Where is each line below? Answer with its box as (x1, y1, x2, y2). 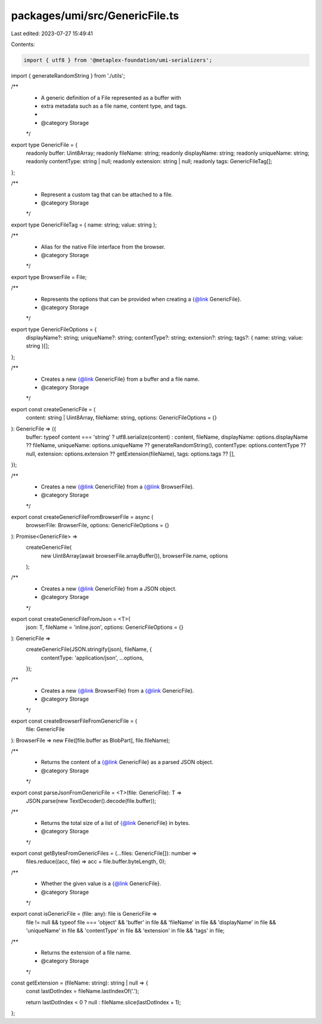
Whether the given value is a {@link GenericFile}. (41, 880, 162, 887)
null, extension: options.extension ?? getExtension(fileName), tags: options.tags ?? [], (26, 450, 236, 457)
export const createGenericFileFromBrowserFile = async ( (11, 513, 154, 521)
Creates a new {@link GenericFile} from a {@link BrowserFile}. (41, 483, 194, 490)
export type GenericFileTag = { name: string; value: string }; (11, 221, 157, 228)
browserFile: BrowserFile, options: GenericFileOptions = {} (26, 522, 169, 529)
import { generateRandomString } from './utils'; (11, 72, 125, 79)
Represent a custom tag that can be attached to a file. (41, 191, 173, 198)
